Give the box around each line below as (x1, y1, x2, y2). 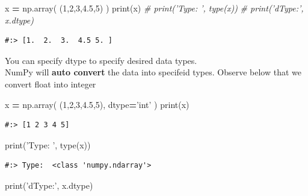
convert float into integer (5, 77, 96, 90)
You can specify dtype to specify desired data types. (5, 54, 197, 66)
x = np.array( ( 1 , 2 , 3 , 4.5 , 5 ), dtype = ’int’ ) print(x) (5, 98, 189, 110)
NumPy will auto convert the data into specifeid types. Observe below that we (5, 66, 301, 78)
